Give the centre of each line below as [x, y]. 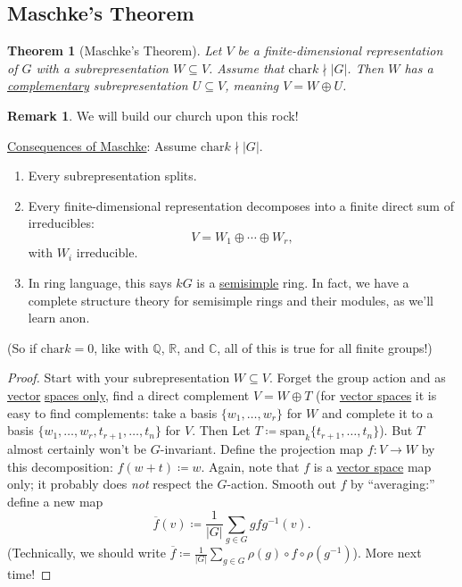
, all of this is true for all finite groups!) [325, 347]
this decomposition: [60, 466]
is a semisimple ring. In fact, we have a [303, 282]
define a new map [55, 501]
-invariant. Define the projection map [262, 448]
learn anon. [59, 318]
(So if [22, 347]
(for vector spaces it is [376, 394]
